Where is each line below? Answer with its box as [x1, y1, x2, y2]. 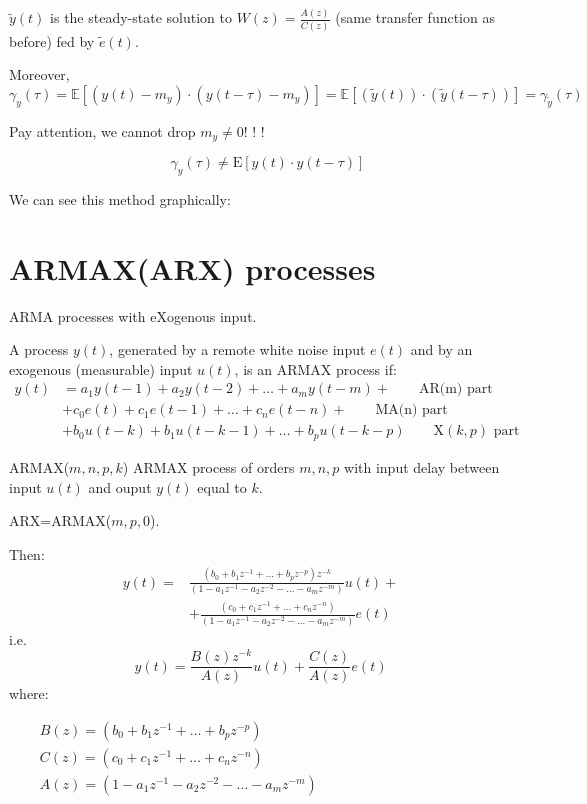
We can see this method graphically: [9, 188, 231, 209]
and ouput [88, 476, 152, 497]
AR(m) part [418, 382, 493, 397]
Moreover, [9, 64, 70, 85]
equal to [197, 476, 247, 497]
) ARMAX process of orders [122, 456, 295, 477]
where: [9, 683, 49, 704]
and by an [410, 339, 473, 360]
